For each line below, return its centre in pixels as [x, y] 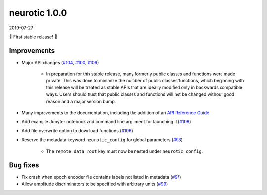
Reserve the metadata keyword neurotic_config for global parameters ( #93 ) [102, 140]
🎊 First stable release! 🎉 [33, 37]
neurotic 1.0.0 [38, 13]
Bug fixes [24, 165]
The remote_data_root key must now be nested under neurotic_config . [125, 151]
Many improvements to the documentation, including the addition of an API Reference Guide [115, 113]
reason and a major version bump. [81, 101]
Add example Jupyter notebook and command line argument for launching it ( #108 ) [106, 121]
